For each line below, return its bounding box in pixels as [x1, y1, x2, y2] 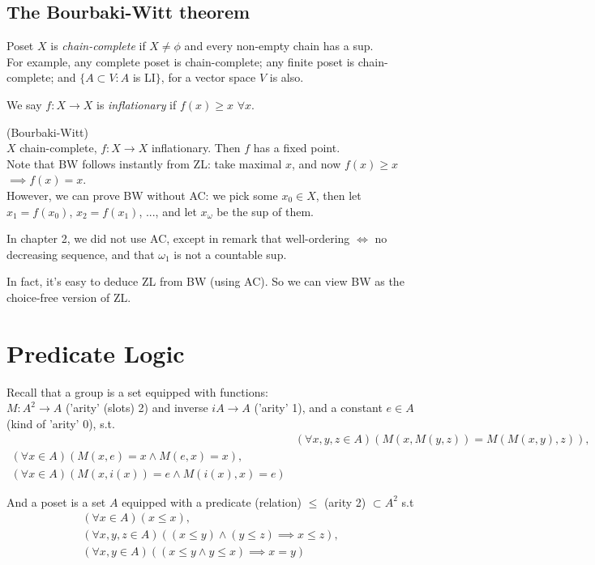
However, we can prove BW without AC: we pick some [6, 186, 278, 203]
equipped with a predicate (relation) [122, 493, 302, 510]
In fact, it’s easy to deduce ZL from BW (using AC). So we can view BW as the [6, 273, 405, 290]
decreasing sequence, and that [6, 245, 155, 262]
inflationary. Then [151, 139, 241, 156]
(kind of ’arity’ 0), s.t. [6, 414, 115, 431]
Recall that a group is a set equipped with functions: [6, 383, 268, 400]
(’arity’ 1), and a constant [254, 399, 383, 416]
